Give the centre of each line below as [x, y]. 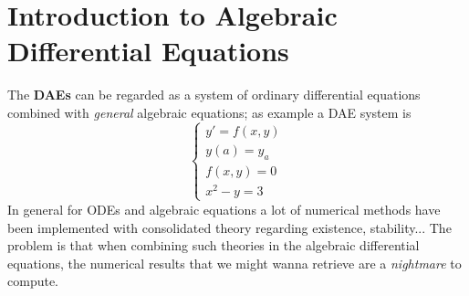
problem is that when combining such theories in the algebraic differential [214, 245]
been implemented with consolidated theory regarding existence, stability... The [229, 227]
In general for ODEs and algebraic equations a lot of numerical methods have [224, 209]
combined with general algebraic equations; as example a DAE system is [209, 112]
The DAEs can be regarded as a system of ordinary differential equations [214, 95]
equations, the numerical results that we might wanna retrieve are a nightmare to [234, 263]
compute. [33, 281]
